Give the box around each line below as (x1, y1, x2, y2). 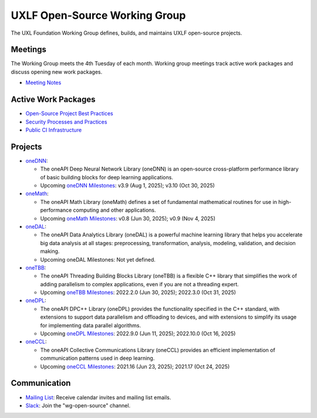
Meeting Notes (25, 79, 62, 86)
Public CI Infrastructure (25, 126, 82, 133)
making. (40, 248, 60, 255)
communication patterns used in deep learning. (40, 355, 155, 362)
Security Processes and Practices (25, 118, 107, 125)
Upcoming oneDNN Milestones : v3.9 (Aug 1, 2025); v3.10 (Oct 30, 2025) (40, 182, 215, 189)
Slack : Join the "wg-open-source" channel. (25, 402, 131, 409)
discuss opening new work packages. (11, 68, 103, 75)
